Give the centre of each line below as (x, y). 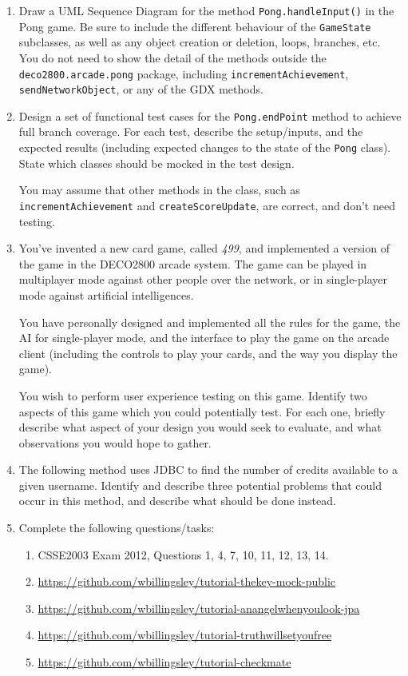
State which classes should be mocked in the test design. (156, 163)
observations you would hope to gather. (115, 442)
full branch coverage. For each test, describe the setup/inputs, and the (191, 131)
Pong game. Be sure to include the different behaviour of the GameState (195, 26)
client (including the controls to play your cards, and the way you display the (208, 353)
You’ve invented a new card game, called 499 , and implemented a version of (204, 248)
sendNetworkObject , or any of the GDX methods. (141, 89)
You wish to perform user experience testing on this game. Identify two (193, 395)
